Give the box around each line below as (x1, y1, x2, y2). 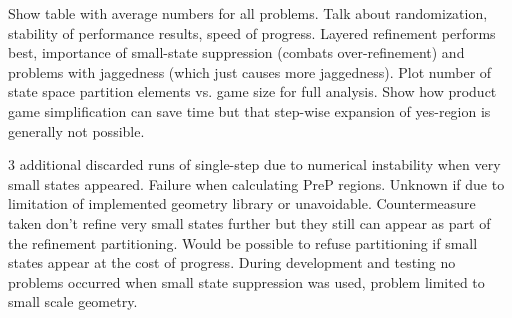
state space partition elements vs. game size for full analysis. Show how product (8, 81, 497, 102)
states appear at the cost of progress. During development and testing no (8, 252, 456, 273)
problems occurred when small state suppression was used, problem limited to (8, 271, 485, 292)
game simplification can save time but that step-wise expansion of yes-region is (8, 100, 491, 121)
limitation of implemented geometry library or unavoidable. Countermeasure (8, 193, 476, 214)
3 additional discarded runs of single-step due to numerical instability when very (8, 154, 501, 175)
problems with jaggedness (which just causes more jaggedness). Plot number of (8, 61, 492, 82)
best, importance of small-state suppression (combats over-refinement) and (8, 42, 465, 63)
